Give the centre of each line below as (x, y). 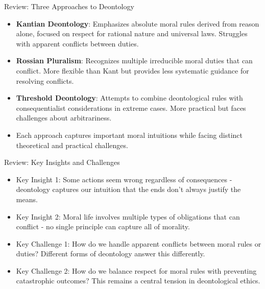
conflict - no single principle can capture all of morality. (103, 226)
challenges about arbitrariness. (64, 118)
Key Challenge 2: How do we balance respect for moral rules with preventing (136, 270)
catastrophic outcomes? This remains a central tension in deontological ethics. (138, 281)
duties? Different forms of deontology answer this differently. (111, 254)
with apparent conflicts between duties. (77, 43)
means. (27, 199)
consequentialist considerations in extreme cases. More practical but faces (131, 107)
